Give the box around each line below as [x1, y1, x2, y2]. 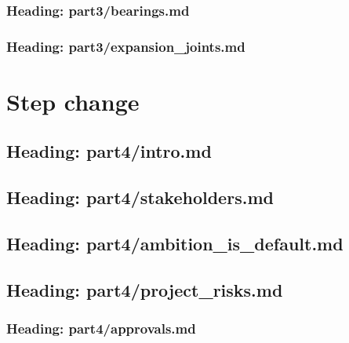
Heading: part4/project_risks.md [6, 277, 283, 301]
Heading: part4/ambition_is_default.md [6, 232, 344, 256]
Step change [6, 85, 140, 117]
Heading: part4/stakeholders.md [6, 185, 274, 210]
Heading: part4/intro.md [6, 139, 212, 163]
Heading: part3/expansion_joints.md [6, 36, 245, 56]
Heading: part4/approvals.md [6, 319, 196, 338]
